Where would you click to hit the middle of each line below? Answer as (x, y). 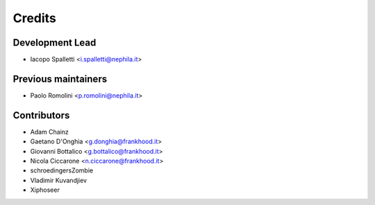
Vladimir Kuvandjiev (58, 180)
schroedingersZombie (62, 170)
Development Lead (55, 43)
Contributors (41, 115)
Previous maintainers (60, 79)
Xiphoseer (45, 190)
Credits (35, 18)
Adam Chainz (50, 132)
